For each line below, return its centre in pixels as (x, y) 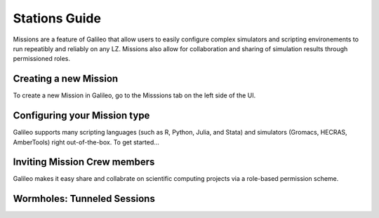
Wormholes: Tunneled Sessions (84, 199)
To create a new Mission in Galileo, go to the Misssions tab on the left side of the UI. (134, 95)
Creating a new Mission (66, 79)
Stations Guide (57, 18)
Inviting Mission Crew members (84, 162)
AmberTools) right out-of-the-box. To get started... (86, 142)
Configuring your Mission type (81, 116)
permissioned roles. (41, 59)
